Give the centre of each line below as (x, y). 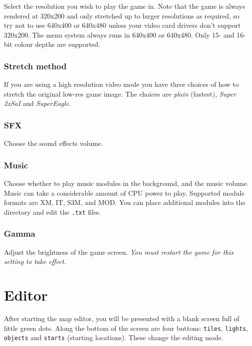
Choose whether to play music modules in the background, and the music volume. (126, 183)
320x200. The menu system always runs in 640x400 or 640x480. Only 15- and (119, 34)
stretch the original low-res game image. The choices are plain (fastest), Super (120, 93)
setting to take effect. (35, 261)
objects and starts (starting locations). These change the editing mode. (114, 337)
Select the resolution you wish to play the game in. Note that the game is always (125, 6)
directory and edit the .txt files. (53, 212)
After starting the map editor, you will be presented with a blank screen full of (122, 318)
